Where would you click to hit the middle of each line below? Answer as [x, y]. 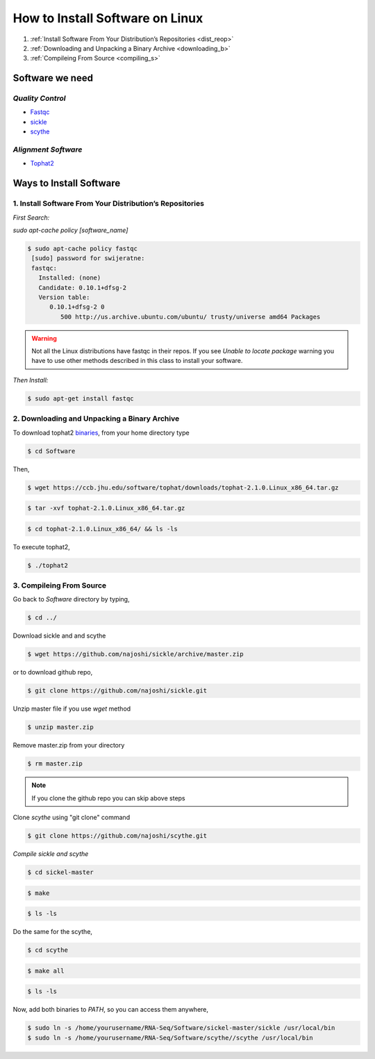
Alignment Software [48, 149]
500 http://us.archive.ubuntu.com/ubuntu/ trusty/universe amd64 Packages [190, 317]
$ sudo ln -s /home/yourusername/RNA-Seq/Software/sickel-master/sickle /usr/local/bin [181, 1028]
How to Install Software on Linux [108, 18]
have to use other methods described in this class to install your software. [137, 361]
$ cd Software [51, 451]
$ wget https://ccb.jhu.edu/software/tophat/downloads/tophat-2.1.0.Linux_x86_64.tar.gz [183, 487]
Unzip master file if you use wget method [72, 709]
